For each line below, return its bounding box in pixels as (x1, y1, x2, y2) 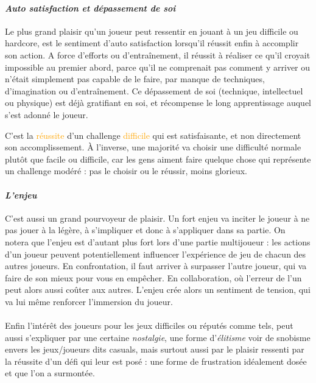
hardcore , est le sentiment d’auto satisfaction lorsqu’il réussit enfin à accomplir (5, 37, 299, 49)
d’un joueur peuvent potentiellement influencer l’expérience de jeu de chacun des (5, 247, 306, 260)
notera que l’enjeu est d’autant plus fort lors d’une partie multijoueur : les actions (5, 235, 311, 248)
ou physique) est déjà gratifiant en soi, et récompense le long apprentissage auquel (5, 96, 312, 109)
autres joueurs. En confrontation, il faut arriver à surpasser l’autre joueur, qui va (5, 259, 307, 272)
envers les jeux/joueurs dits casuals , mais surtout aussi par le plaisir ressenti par (5, 343, 304, 356)
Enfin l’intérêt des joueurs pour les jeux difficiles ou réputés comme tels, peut (5, 319, 293, 332)
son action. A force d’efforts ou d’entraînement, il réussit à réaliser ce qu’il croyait (5, 48, 311, 61)
